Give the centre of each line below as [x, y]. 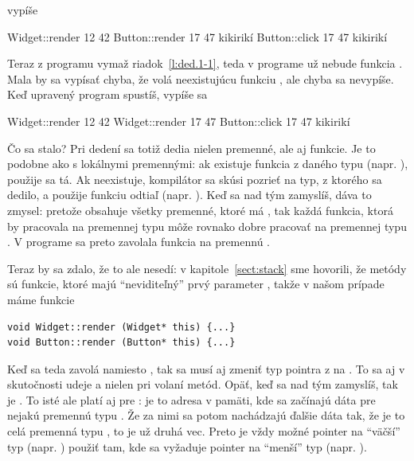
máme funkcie [41, 299]
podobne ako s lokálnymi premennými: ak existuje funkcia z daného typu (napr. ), [208, 164]
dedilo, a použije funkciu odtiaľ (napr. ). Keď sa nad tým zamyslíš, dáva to [189, 195]
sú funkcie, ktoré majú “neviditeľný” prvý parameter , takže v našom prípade [196, 284]
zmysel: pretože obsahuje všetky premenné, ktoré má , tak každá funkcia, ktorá [200, 210]
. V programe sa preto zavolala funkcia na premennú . [139, 242]
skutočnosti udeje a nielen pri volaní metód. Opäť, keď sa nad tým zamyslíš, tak [203, 384]
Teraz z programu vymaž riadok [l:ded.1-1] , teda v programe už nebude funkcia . [205, 63]
